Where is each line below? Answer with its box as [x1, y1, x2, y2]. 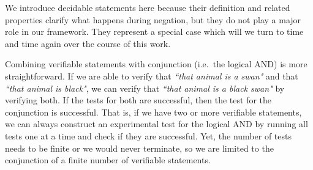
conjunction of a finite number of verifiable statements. [5, 153, 211, 166]
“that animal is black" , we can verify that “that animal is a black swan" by [5, 81, 285, 94]
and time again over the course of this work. [5, 37, 171, 50]
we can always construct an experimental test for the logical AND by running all [5, 117, 308, 130]
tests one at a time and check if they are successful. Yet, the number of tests [5, 129, 292, 142]
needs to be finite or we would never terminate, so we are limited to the [5, 141, 274, 154]
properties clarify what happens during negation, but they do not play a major [5, 13, 301, 26]
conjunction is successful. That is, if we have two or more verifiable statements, [5, 105, 302, 118]
